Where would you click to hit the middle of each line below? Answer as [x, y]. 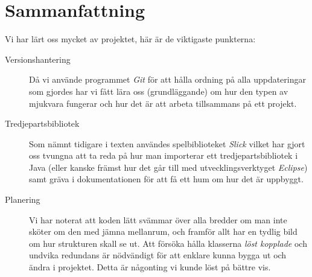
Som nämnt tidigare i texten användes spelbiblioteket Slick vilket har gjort [167, 143]
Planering [23, 199]
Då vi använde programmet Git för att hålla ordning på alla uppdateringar [167, 79]
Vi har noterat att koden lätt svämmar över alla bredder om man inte [158, 219]
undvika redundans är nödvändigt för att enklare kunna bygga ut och [158, 255]
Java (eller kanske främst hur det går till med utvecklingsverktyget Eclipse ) [168, 167]
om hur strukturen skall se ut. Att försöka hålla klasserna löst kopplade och [168, 243]
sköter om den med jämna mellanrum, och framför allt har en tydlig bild [163, 231]
